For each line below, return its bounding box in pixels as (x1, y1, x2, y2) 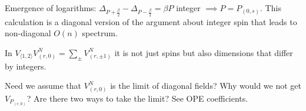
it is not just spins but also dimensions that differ (114, 46, 293, 58)
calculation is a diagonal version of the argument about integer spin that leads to (5, 15, 297, 27)
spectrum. (82, 27, 118, 39)
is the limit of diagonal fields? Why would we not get (110, 79, 301, 92)
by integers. (5, 60, 46, 72)
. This (260, 2, 281, 13)
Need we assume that (5, 79, 82, 92)
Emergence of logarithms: (5, 2, 97, 13)
